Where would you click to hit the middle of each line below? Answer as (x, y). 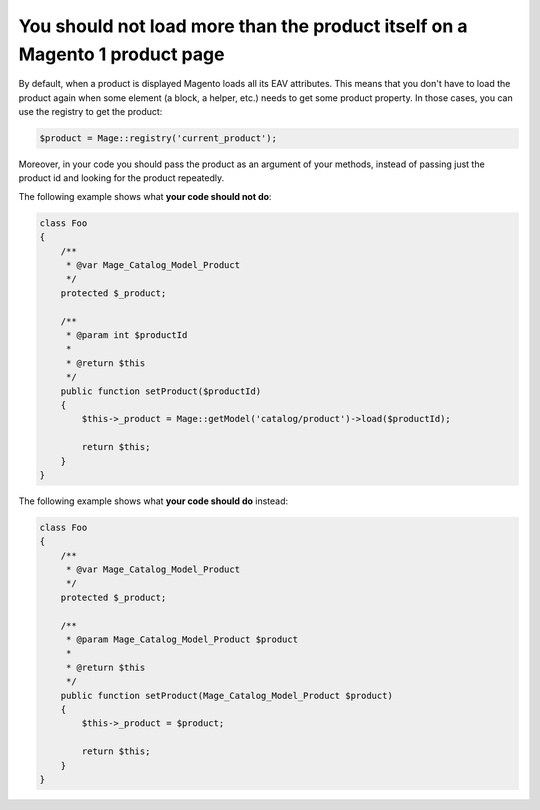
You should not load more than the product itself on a (243, 26)
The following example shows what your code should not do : (145, 196)
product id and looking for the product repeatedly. (121, 178)
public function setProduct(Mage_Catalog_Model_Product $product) (227, 695)
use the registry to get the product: (90, 112)
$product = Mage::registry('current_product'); (158, 138)
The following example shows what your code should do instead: (153, 501)
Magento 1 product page (121, 54)
